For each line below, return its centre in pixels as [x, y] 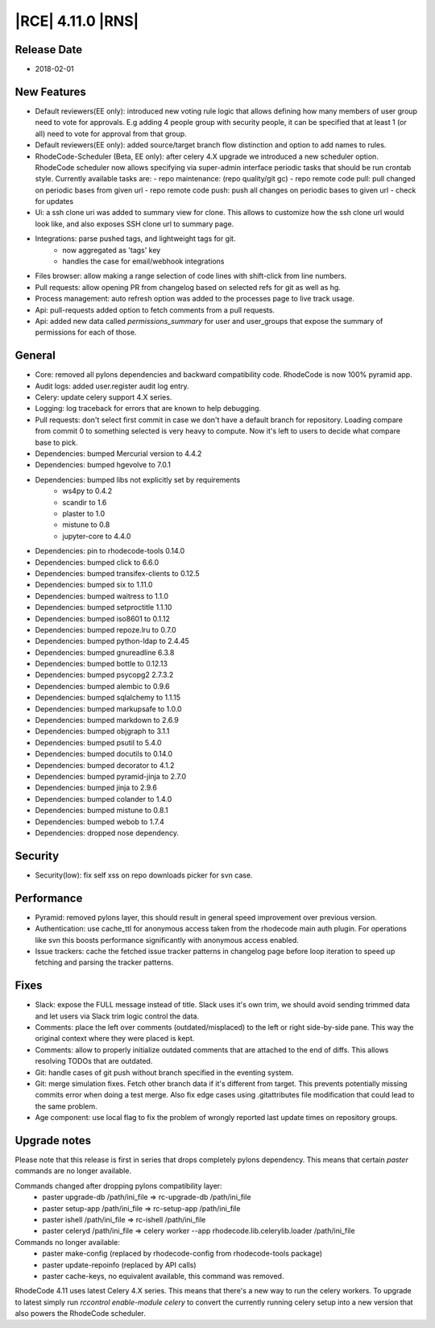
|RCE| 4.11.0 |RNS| [77, 21]
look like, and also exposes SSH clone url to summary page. [135, 224]
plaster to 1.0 [84, 513]
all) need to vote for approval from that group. [111, 134]
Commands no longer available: [67, 1242]
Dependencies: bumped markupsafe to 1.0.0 [108, 708]
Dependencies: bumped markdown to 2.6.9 [107, 720]
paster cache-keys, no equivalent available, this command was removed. [163, 1276]
